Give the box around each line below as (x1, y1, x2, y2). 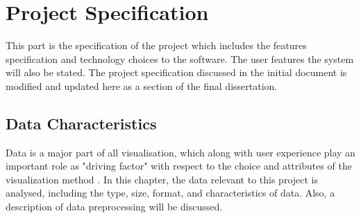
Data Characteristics (6, 112, 157, 134)
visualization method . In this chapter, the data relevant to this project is (6, 172, 319, 186)
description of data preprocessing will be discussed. (6, 199, 223, 214)
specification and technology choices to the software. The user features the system (6, 51, 354, 66)
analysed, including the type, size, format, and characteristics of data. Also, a (6, 185, 335, 200)
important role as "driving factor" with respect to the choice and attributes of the (6, 158, 352, 173)
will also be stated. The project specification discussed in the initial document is (6, 65, 347, 80)
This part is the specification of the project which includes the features (6, 38, 307, 53)
